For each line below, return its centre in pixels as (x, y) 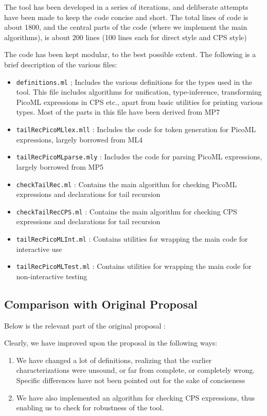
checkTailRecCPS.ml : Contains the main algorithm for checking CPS (127, 211)
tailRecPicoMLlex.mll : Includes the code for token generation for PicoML (136, 129)
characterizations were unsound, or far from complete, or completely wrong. (136, 370)
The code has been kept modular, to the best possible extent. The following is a (130, 54)
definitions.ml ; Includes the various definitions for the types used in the (134, 82)
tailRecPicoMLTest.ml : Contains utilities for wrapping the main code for (134, 266)
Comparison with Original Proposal (101, 304)
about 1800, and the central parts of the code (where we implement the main (126, 27)
